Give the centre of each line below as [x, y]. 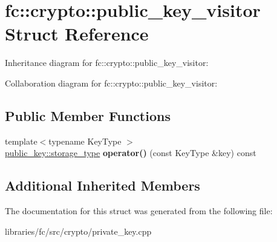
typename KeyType [85, 141]
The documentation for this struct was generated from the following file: [139, 211]
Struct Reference [77, 34]
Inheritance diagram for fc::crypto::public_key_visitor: [107, 63]
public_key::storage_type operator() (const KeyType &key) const [131, 153]
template [21, 141]
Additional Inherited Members [103, 185]
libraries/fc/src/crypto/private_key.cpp [78, 231]
